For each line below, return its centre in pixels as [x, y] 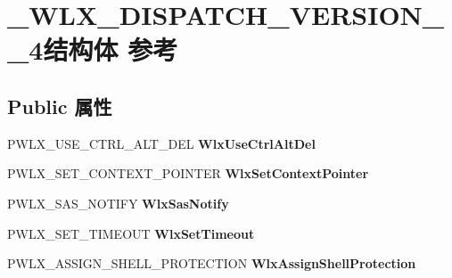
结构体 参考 [111, 49]
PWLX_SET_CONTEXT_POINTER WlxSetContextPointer [188, 173]
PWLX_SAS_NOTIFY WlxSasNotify [118, 203]
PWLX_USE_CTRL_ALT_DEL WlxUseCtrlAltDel [161, 143]
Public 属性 [60, 106]
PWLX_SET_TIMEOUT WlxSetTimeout [131, 233]
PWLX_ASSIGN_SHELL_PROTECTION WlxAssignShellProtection [212, 263]
